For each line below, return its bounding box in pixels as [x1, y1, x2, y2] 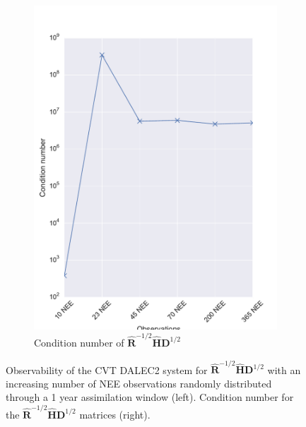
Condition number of [34, 335, 124, 349]
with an [267, 362, 301, 377]
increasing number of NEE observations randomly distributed [6, 375, 272, 390]
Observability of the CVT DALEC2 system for [6, 362, 208, 377]
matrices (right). [79, 407, 151, 421]
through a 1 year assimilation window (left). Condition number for [6, 390, 294, 404]
